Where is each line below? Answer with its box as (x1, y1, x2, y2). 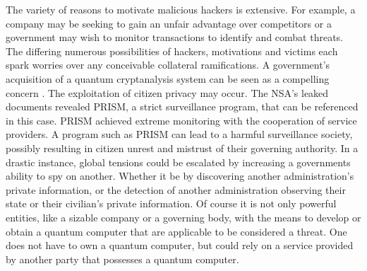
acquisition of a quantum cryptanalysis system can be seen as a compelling (6, 71, 330, 86)
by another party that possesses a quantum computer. (6, 251, 239, 266)
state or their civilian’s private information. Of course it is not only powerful (6, 196, 337, 211)
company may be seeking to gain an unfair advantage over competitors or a (6, 16, 332, 30)
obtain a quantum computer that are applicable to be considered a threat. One (6, 224, 347, 238)
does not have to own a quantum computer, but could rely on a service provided (6, 238, 354, 253)
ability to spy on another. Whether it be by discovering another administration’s (6, 168, 354, 183)
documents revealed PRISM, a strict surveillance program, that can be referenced (6, 99, 359, 114)
